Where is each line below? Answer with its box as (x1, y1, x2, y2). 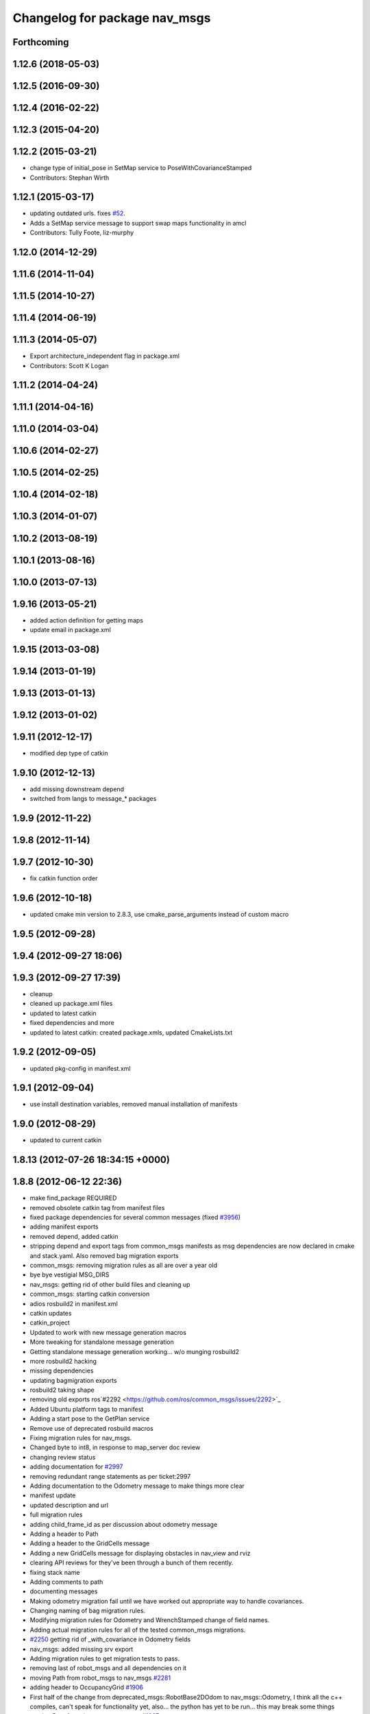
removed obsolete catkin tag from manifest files (29, 1203, 165, 1211)
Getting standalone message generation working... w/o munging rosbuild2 (29, 1347, 240, 1355)
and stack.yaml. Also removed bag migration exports (29, 1251, 179, 1259)
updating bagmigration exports (29, 1376, 117, 1384)
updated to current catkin (29, 1136, 102, 1144)
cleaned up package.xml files (29, 1000, 113, 1008)
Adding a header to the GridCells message (29, 1539, 150, 1547)
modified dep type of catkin (29, 749, 108, 757)
